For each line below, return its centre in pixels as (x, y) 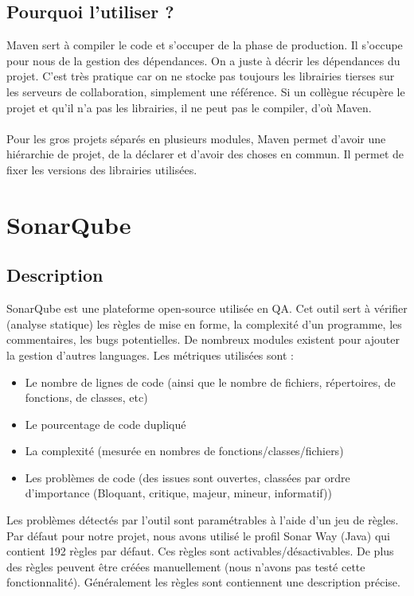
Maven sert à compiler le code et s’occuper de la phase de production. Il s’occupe (205, 45)
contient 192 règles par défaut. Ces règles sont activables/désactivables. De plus (200, 551)
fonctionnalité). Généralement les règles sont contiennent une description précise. (203, 582)
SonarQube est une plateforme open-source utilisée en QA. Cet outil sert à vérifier (207, 308)
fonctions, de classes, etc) (86, 397)
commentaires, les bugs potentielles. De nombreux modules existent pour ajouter (203, 339)
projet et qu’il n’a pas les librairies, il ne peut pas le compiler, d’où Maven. (189, 107)
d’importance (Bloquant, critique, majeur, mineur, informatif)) (178, 493)
